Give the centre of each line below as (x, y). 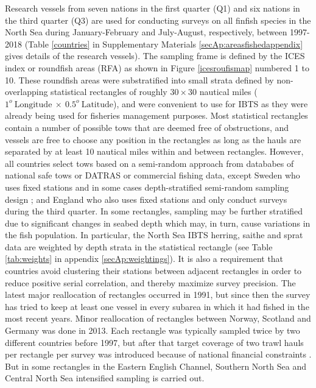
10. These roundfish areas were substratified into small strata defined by (139, 79)
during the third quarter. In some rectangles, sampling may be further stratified (154, 211)
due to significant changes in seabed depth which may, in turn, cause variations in (158, 223)
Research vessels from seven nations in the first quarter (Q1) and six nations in (153, 8)
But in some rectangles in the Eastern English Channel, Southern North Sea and (156, 366)
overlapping (26, 92)
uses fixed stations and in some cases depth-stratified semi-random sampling (147, 187)
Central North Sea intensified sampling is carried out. (105, 378)
